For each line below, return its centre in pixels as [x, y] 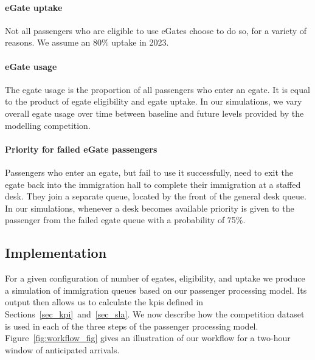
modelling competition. [48, 125]
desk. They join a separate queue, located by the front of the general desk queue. [156, 196]
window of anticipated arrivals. [62, 349]
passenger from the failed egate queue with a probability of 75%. [125, 220]
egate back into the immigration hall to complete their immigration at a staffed [153, 184]
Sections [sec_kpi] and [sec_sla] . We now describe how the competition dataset [155, 313]
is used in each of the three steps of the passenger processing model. [132, 326]
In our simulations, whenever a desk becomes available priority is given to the [150, 208]
